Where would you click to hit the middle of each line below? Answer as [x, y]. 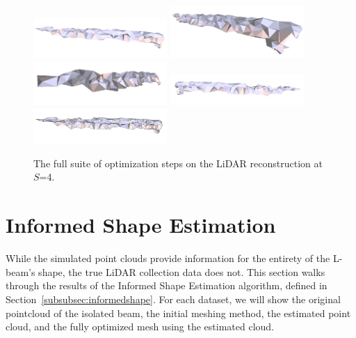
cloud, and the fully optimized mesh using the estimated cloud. [140, 327]
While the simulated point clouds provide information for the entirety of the [168, 258]
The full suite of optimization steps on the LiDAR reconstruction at [178, 163]
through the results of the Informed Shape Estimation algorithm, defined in [167, 285]
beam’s [21, 271]
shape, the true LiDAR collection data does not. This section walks [182, 271]
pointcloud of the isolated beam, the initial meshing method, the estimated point [178, 313]
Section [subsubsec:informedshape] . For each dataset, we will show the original [173, 299]
